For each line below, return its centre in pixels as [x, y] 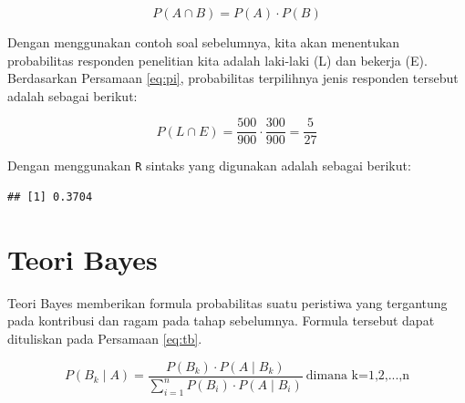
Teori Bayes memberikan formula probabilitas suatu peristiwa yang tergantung [227, 302]
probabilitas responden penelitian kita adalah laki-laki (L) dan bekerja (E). [217, 60]
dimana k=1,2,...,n [358, 376]
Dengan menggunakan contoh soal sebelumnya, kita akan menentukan [204, 42]
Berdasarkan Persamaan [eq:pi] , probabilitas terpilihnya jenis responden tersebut [233, 78]
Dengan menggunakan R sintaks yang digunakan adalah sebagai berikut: [209, 165]
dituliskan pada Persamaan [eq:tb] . [105, 338]
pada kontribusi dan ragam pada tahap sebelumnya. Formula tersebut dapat [221, 320]
